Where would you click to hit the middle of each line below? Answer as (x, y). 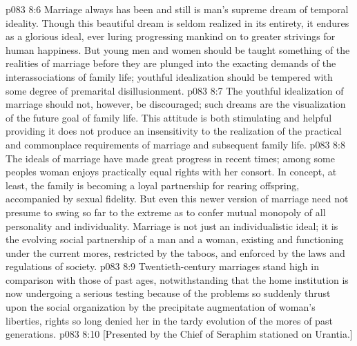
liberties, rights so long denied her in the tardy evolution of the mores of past (169, 320)
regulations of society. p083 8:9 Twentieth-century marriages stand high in (162, 266)
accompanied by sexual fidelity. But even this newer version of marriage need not (177, 199)
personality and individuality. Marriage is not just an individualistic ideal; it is (172, 225)
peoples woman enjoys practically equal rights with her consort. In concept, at (171, 172)
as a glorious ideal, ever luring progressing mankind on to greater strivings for (171, 36)
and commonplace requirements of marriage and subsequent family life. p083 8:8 (175, 144)
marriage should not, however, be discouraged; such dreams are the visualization (176, 104)
